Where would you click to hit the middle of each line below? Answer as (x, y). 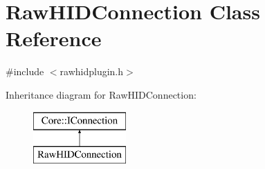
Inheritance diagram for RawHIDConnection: (101, 94)
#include (25, 71)
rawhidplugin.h (92, 71)
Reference (54, 38)
